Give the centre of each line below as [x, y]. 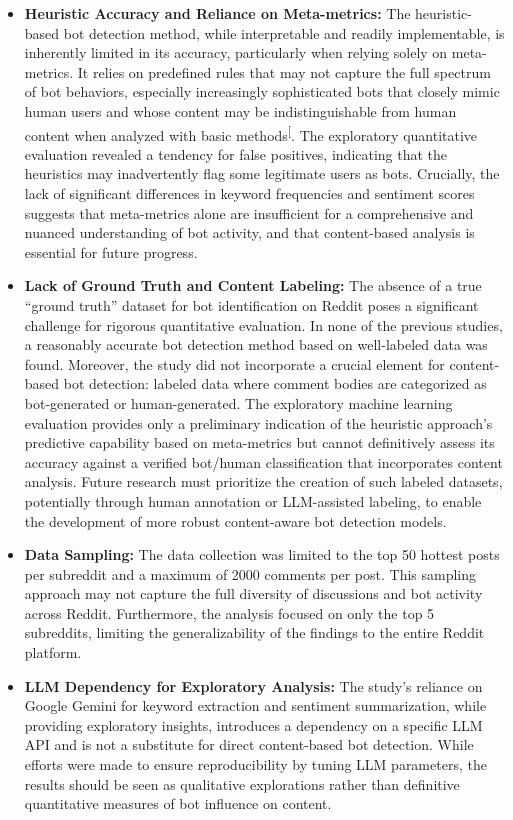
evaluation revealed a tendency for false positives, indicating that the [236, 153]
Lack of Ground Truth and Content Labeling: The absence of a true [253, 285]
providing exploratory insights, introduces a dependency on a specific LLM [253, 724]
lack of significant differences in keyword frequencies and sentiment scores [249, 193]
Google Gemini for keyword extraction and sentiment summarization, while [255, 705]
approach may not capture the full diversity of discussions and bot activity [253, 593]
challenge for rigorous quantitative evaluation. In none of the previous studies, [263, 324]
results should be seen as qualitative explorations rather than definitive [242, 783]
